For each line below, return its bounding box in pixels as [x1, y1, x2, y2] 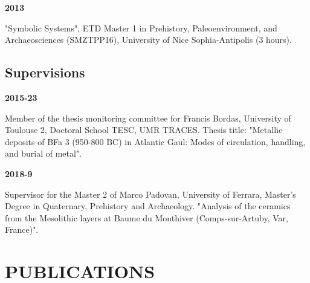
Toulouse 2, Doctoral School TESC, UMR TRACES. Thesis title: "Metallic [5, 123, 283, 136]
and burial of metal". [5, 147, 82, 160]
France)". [5, 223, 39, 236]
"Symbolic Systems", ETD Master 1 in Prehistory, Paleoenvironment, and [5, 21, 277, 34]
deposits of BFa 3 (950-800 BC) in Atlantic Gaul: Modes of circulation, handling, [5, 135, 306, 148]
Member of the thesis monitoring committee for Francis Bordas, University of [5, 111, 291, 124]
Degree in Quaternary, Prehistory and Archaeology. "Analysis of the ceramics [5, 200, 291, 212]
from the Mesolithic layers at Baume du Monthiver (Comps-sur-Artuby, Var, [5, 211, 288, 224]
